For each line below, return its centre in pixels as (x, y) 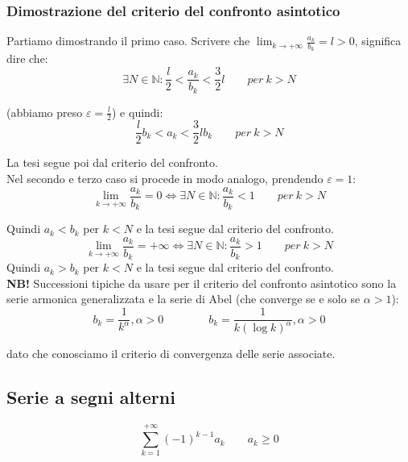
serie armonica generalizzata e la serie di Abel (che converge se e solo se (183, 299)
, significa (378, 41)
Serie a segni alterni (91, 397)
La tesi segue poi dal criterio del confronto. (112, 162)
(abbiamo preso (45, 112)
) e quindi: (138, 112)
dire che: (27, 58)
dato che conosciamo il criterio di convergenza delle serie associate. (171, 354)
